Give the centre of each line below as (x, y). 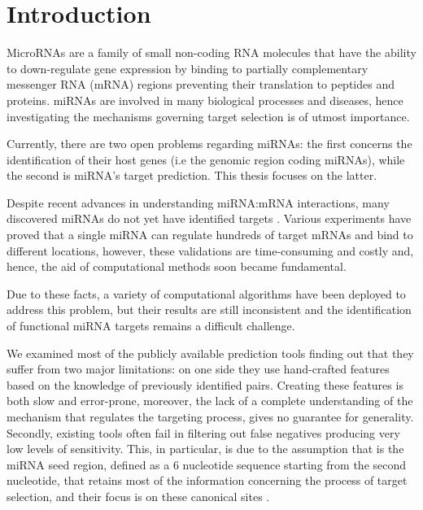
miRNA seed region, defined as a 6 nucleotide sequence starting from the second (207, 464)
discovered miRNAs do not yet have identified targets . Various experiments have (209, 218)
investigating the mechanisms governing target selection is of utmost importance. (208, 116)
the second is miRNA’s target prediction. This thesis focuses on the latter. (192, 175)
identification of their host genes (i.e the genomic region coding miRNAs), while (206, 159)
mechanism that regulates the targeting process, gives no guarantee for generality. (210, 416)
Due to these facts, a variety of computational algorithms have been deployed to (206, 293)
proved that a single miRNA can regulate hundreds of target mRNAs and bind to (210, 235)
